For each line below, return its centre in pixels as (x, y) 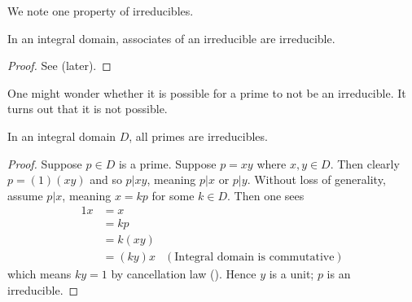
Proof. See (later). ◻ (59, 66)
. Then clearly (365, 163)
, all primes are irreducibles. (198, 136)
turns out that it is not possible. (88, 109)
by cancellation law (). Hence (184, 274)
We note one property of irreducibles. (101, 11)
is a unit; (291, 274)
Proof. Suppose (45, 163)
